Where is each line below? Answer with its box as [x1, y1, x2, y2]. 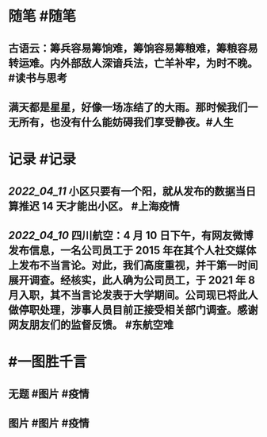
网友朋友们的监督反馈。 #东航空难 [8, 318, 174, 331]
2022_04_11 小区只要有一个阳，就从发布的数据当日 [8, 184, 257, 198]
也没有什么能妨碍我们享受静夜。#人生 [49, 115, 234, 129]
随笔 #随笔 [8, 7, 77, 25]
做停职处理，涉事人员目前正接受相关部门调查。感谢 [8, 303, 258, 316]
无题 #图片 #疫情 [8, 387, 90, 400]
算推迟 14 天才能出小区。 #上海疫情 [8, 199, 180, 213]
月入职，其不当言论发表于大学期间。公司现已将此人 [8, 288, 258, 302]
